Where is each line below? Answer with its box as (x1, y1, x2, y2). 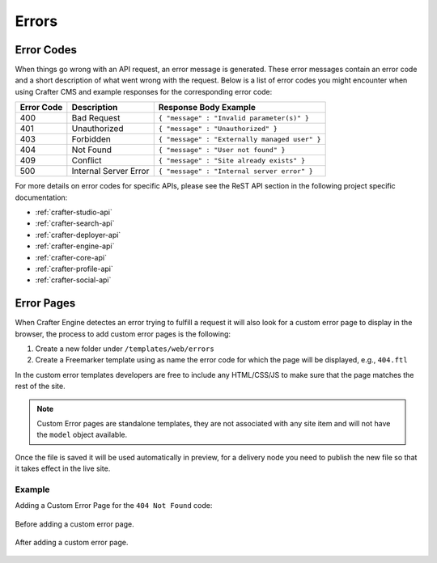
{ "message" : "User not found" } (158, 146, 286, 154)
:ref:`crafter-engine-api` (35, 241, 115, 251)
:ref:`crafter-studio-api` (35, 207, 112, 218)
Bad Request (71, 112, 121, 124)
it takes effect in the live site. (15, 464, 111, 473)
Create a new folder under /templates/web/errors (35, 344, 214, 353)
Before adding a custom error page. (15, 519, 134, 529)
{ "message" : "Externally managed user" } (158, 134, 321, 143)
